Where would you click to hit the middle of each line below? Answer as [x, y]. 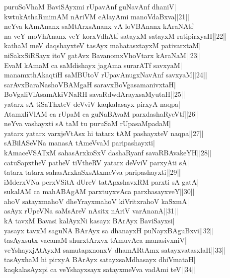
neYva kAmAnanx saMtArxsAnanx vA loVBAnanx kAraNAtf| [100, 26]
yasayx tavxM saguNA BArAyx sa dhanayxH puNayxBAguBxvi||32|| [109, 230]
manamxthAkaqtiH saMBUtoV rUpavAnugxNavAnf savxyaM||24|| [106, 75]
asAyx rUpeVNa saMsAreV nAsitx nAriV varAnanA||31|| [91, 211]
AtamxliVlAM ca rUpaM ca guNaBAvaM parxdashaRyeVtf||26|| [102, 113]
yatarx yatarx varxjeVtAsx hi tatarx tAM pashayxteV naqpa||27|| [104, 133]
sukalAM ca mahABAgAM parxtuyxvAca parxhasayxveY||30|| [99, 191]
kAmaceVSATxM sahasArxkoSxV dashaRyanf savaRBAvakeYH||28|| [108, 152]
